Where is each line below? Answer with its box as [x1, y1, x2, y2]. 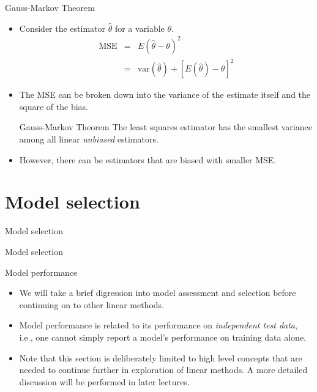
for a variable [114, 21, 165, 34]
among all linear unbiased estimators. [19, 133, 158, 146]
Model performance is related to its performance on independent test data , [19, 319, 297, 331]
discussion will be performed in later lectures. [19, 375, 190, 388]
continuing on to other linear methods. [19, 298, 165, 311]
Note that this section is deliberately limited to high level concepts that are [19, 351, 302, 364]
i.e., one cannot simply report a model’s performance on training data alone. [19, 330, 307, 343]
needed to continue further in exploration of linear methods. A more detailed [19, 363, 308, 376]
